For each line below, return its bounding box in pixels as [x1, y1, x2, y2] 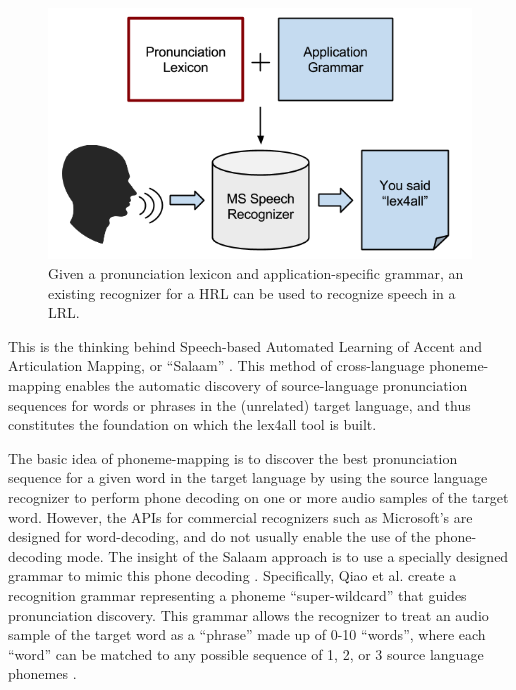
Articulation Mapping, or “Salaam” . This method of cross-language [8, 355, 425, 376]
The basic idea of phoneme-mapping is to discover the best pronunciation [8, 447, 458, 468]
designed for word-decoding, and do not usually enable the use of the [8, 526, 431, 547]
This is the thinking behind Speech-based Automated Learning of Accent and [8, 335, 483, 356]
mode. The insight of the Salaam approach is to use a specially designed [66, 545, 509, 566]
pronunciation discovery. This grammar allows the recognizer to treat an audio [8, 604, 489, 625]
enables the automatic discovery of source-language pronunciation [65, 375, 468, 395]
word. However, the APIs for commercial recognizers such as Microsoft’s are [8, 506, 473, 527]
